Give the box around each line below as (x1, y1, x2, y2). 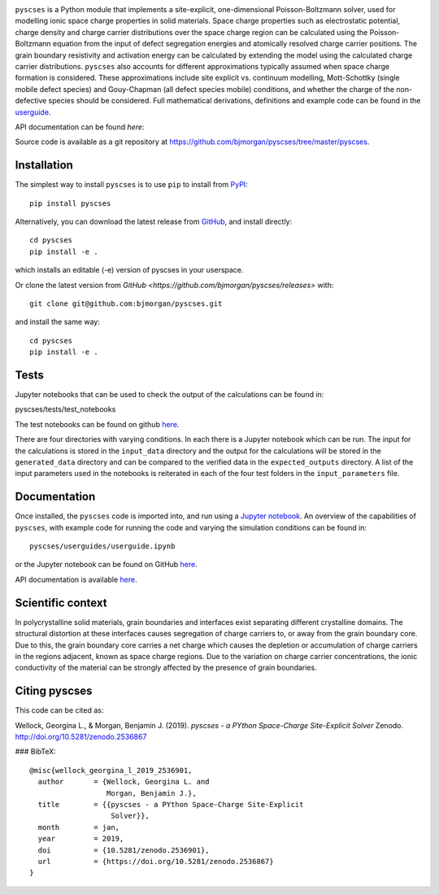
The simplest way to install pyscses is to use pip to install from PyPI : (15, 180, 248, 190)
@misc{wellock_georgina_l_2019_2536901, (29, 766, 193, 775)
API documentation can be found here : (15, 122, 145, 132)
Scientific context (15, 596, 107, 609)
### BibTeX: (15, 747, 56, 757)
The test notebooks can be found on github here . (15, 419, 180, 429)
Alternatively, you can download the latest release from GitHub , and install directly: (15, 216, 293, 226)
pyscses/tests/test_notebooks (15, 404, 116, 414)
